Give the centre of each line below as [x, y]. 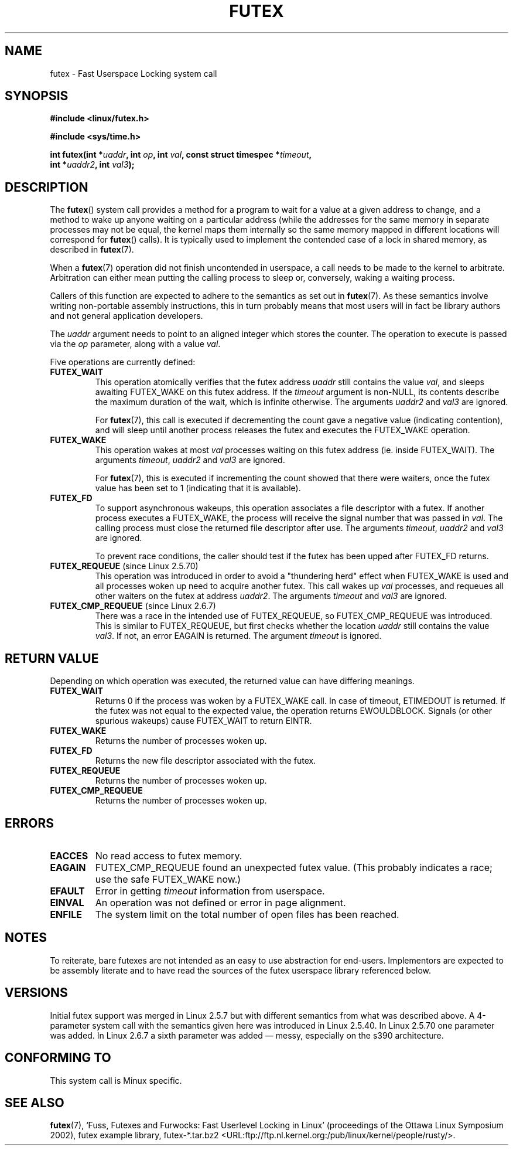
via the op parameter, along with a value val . [135, 344]
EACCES [69, 855]
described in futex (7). [92, 250]
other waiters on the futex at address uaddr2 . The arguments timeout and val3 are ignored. [271, 596]
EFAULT [67, 891]
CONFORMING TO [58, 1058]
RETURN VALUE [52, 658]
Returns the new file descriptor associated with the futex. [206, 761]
